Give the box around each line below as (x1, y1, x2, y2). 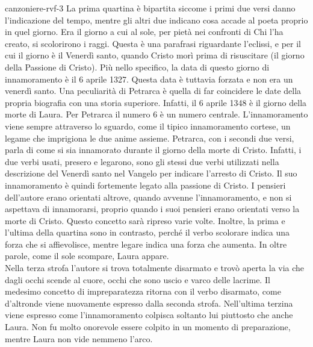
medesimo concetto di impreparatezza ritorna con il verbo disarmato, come (5, 285, 281, 298)
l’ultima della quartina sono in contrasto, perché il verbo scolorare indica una (5, 226, 290, 239)
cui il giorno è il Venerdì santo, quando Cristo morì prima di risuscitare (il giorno (5, 49, 305, 61)
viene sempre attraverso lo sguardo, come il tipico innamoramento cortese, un (5, 119, 291, 132)
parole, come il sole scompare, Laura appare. (5, 249, 169, 262)
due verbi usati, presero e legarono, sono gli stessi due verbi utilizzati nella (5, 155, 279, 167)
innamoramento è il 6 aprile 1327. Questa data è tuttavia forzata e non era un (5, 72, 293, 85)
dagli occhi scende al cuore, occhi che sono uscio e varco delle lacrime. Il (5, 273, 270, 286)
